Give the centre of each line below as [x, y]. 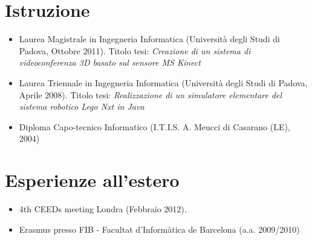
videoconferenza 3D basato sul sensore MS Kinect [110, 62]
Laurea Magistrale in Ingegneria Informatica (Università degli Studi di [149, 39]
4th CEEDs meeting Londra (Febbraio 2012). [103, 209]
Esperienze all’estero [92, 180]
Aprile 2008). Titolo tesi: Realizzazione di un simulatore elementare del [151, 94]
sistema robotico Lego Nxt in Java [82, 106]
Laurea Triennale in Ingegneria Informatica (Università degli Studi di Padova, [163, 82]
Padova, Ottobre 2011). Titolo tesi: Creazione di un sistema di [135, 50]
